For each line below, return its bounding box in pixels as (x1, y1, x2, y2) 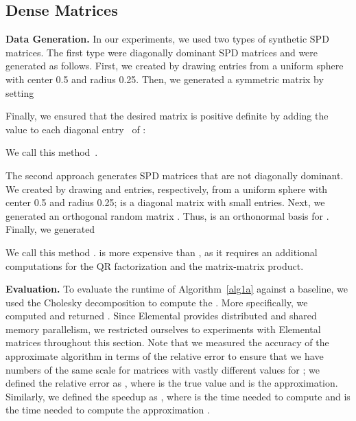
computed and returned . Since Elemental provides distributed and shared (5, 308, 317, 323)
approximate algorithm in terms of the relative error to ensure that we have (5, 349, 324, 363)
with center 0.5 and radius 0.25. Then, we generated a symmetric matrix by (5, 71, 324, 86)
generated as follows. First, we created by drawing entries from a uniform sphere (5, 58, 344, 73)
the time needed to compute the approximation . (5, 402, 210, 417)
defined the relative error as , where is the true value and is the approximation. (5, 376, 338, 390)
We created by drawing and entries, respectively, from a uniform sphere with (5, 181, 328, 196)
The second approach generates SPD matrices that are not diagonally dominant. (5, 168, 344, 182)
